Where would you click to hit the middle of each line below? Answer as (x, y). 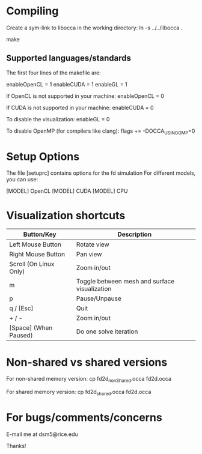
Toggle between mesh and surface (125, 282)
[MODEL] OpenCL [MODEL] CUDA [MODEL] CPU (67, 191)
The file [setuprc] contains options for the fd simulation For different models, (101, 173)
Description (134, 234)
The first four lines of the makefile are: (54, 73)
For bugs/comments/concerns (84, 418)
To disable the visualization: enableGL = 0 (58, 119)
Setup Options (43, 156)
